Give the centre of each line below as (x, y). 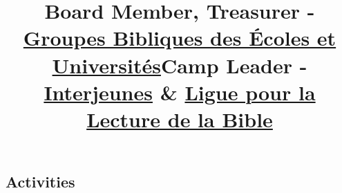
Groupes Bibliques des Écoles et (180, 38)
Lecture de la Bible (180, 119)
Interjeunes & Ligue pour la (180, 92)
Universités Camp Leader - (180, 65)
